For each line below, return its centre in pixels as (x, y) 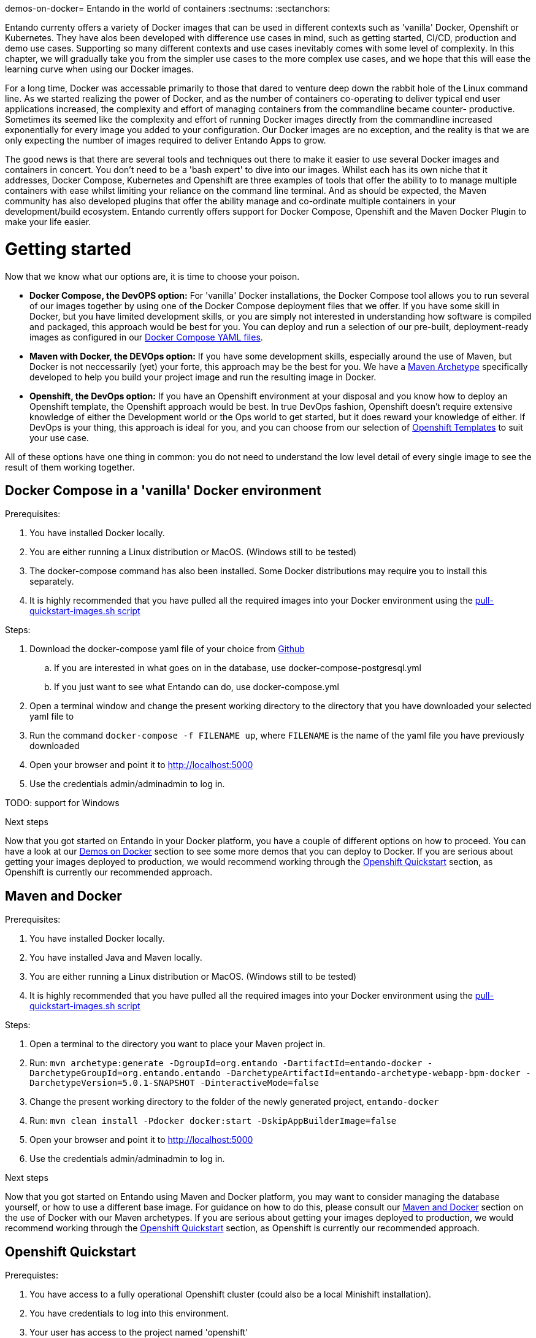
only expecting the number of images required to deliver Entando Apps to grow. (166, 140)
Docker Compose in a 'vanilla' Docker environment (163, 490)
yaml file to (52, 717)
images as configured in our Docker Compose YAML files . (146, 337)
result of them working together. (70, 467)
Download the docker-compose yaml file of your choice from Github (167, 649)
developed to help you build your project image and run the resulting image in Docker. (203, 377)
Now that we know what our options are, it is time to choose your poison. (152, 276)
